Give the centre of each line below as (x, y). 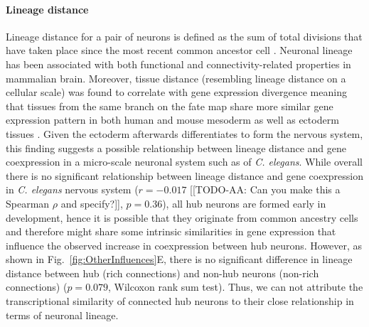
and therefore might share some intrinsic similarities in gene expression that (171, 231)
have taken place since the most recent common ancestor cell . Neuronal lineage (179, 50)
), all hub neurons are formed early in (244, 203)
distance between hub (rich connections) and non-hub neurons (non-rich (162, 273)
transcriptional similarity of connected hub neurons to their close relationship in (180, 301)
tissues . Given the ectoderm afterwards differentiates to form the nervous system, (184, 133)
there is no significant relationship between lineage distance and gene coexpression (185, 175)
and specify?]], (92, 203)
